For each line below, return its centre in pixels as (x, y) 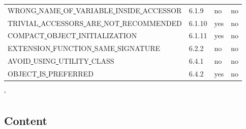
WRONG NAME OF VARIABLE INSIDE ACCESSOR (95, 10)
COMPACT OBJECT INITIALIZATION (72, 35)
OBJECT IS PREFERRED (51, 73)
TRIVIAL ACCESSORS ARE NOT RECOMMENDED (95, 23)
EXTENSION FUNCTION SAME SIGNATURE (84, 48)
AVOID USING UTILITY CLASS (61, 61)
